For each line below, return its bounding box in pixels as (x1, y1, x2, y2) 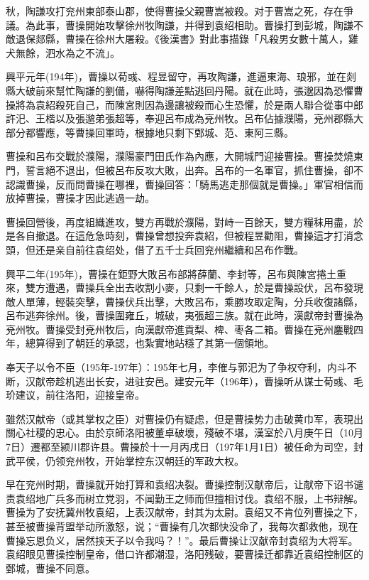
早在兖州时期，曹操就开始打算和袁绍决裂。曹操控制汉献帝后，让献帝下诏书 (6, 477, 353, 492)
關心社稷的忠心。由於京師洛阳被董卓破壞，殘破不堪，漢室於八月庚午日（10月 (6, 425, 363, 440)
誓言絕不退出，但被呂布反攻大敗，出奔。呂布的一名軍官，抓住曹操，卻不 (25, 162, 363, 177)
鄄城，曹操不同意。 (6, 560, 95, 575)
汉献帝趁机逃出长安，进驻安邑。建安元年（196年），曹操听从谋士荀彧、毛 (25, 373, 363, 388)
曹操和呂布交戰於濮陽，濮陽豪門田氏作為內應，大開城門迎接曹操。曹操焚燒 (6, 149, 353, 163)
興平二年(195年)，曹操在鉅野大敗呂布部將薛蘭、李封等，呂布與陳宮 (6, 266, 316, 281)
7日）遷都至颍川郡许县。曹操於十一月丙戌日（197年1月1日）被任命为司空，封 (6, 439, 363, 454)
